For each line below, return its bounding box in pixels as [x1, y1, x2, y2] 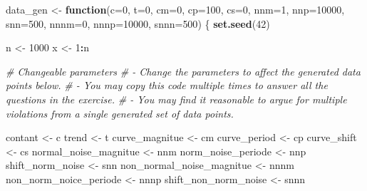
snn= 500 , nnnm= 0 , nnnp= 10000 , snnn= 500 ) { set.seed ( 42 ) [6, 16, 270, 31]
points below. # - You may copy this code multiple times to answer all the [6, 78, 328, 93]
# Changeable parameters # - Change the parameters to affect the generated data [6, 63, 361, 78]
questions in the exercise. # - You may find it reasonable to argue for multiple [6, 91, 347, 106]
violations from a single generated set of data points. [6, 105, 234, 120]
